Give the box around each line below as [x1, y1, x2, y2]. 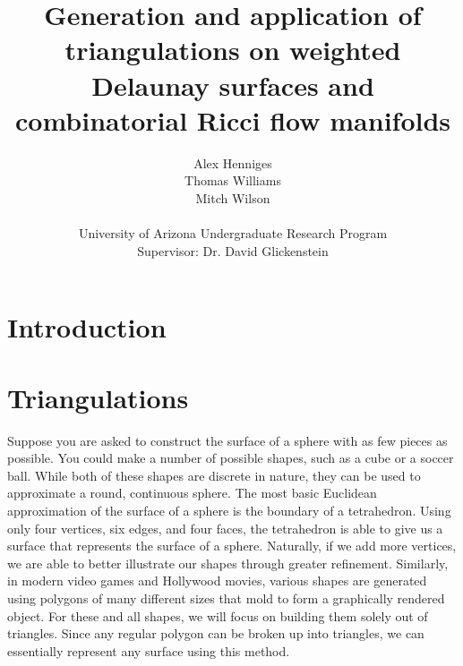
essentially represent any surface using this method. [7, 641, 290, 660]
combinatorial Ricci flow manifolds [14, 101, 451, 138]
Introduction [7, 309, 167, 346]
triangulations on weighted [64, 31, 401, 68]
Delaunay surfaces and [91, 66, 374, 103]
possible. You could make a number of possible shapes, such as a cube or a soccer [7, 448, 454, 467]
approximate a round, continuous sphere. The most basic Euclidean [7, 483, 377, 502]
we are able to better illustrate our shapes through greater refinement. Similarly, [7, 553, 449, 572]
